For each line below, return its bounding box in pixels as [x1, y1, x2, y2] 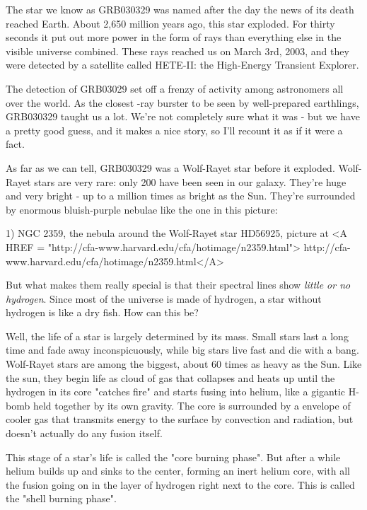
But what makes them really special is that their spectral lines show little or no [6, 277, 351, 292]
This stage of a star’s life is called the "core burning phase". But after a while [6, 449, 341, 464]
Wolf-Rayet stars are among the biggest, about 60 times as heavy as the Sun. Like [6, 357, 362, 371]
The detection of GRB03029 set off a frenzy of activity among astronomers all [6, 81, 344, 95]
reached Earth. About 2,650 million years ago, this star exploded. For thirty [6, 16, 335, 30]
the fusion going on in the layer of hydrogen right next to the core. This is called [6, 477, 355, 492]
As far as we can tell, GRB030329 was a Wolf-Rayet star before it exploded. [6, 160, 335, 175]
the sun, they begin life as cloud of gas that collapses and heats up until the [6, 370, 335, 385]
